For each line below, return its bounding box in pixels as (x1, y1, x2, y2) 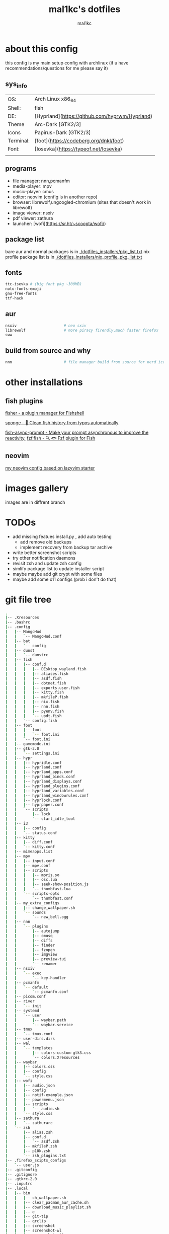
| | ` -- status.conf (5, 830, 57, 835)
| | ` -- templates (5, 1045, 53, 1050)
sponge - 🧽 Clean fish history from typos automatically (5, 419, 119, 426)
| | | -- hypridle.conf (5, 760, 62, 765)
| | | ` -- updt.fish (5, 713, 62, 718)
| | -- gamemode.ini (5, 741, 51, 747)
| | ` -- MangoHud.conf (5, 634, 62, 639)
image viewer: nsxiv (12, 210, 54, 216)
